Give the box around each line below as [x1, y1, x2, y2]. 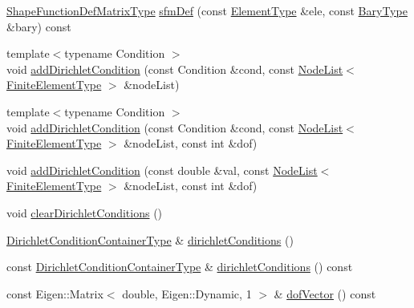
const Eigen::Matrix [6, 285, 103, 302]
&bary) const [6, 18, 71, 34]
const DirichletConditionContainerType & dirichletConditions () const [6, 258, 353, 275]
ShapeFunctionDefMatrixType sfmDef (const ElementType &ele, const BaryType [6, 2, 408, 18]
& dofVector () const [274, 285, 376, 302]
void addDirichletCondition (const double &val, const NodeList [6, 161, 318, 178]
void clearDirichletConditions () [6, 204, 163, 221]
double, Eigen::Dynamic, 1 [122, 285, 252, 302]
